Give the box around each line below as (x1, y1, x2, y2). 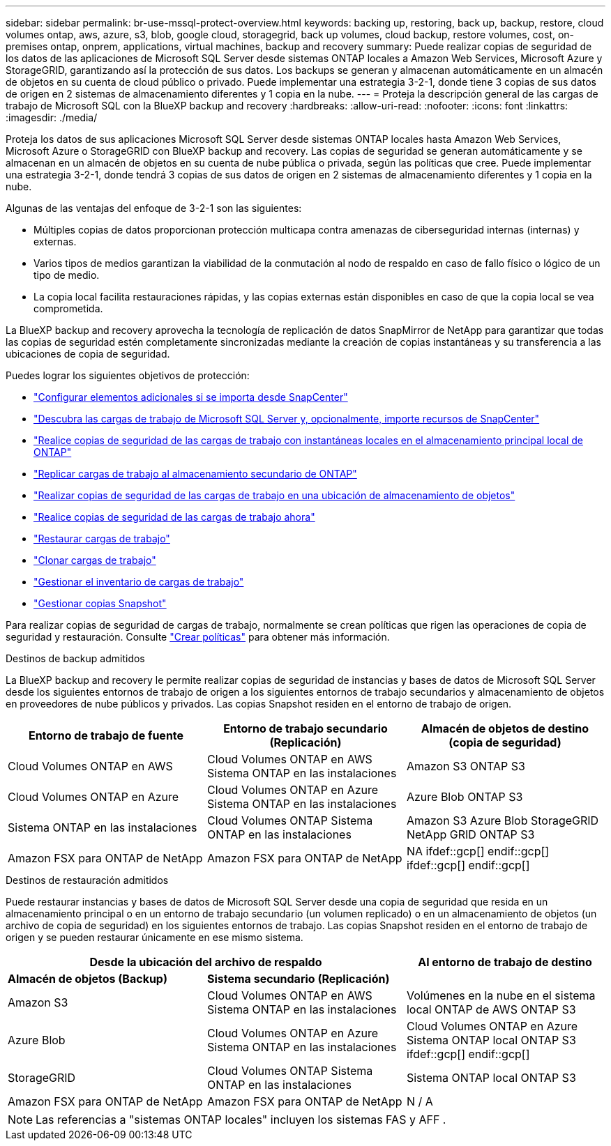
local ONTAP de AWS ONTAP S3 (406, 1002, 576, 1016)
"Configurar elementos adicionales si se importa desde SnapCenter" (33, 391, 348, 403)
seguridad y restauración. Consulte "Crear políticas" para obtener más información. (6, 631, 390, 643)
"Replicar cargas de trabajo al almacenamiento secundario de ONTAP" (33, 468, 357, 480)
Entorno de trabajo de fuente (28, 728, 184, 742)
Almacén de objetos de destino (421, 721, 589, 735)
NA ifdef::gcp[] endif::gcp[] (406, 844, 550, 858)
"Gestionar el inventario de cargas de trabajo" (33, 576, 244, 588)
